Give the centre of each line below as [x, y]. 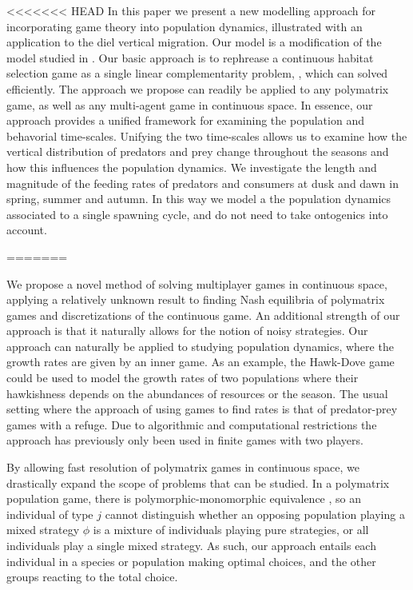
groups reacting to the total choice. [92, 577]
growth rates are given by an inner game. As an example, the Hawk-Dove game [201, 362]
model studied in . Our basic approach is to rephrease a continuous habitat [190, 57]
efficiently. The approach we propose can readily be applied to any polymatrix [198, 88]
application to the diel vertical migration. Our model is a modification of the [194, 42]
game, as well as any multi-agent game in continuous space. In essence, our [190, 104]
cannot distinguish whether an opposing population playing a [255, 514]
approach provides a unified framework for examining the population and [185, 120]
